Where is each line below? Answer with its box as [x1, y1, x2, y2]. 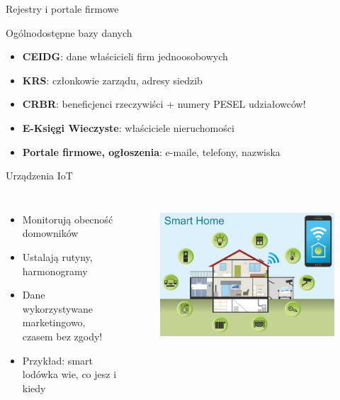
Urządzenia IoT [6, 168, 73, 183]
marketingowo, [22, 315, 86, 330]
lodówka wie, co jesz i [22, 367, 117, 382]
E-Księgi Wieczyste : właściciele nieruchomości [22, 120, 234, 135]
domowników [22, 226, 79, 240]
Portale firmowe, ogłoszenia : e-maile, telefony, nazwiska [22, 144, 280, 159]
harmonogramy [22, 263, 88, 278]
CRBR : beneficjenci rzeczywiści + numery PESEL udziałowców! [22, 96, 306, 111]
